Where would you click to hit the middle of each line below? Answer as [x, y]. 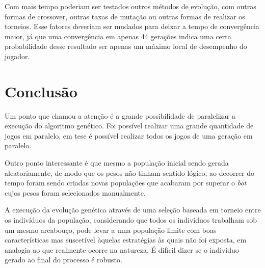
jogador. [17, 56]
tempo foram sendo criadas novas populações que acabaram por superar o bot [126, 183]
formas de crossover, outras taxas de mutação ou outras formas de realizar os [125, 16]
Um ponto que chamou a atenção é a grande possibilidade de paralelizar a [120, 115]
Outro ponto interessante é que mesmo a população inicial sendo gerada [117, 163]
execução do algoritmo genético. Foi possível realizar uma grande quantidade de [129, 126]
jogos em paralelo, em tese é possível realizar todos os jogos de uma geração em [129, 135]
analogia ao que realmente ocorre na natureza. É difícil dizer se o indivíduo [122, 249]
